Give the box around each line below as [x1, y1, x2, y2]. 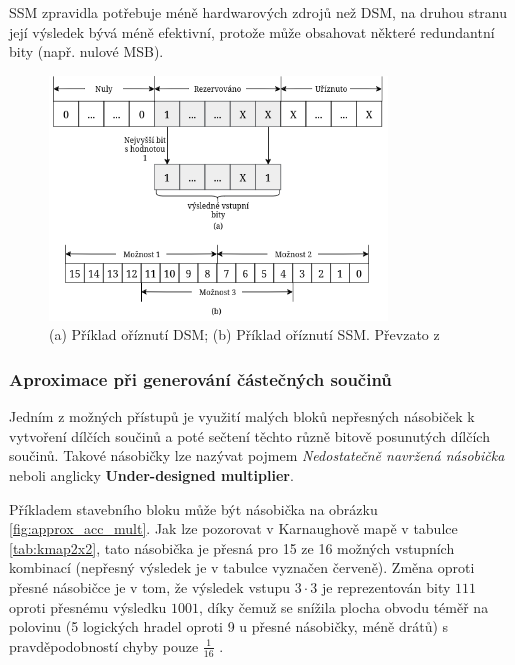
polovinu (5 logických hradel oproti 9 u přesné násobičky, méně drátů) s [9, 616, 449, 637]
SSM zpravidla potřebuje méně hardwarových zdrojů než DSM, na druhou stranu [9, 2, 508, 22]
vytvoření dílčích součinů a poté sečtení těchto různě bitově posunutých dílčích [9, 425, 490, 446]
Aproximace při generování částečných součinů [9, 366, 392, 391]
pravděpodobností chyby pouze [9, 635, 199, 656]
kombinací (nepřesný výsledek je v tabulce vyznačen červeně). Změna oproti [9, 557, 475, 578]
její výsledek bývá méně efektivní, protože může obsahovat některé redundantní [9, 21, 495, 42]
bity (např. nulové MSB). [9, 41, 164, 62]
